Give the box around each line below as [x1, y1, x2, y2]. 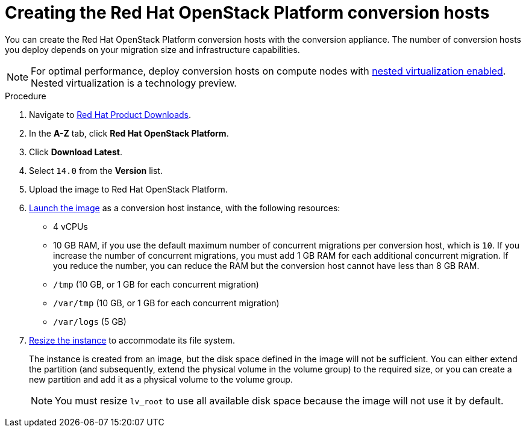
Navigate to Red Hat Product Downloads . [29, 109, 191, 120]
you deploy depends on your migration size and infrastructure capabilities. [5, 44, 300, 55]
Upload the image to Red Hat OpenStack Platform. [29, 184, 228, 194]
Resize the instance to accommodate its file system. [29, 335, 235, 345]
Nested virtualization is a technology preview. [31, 76, 237, 89]
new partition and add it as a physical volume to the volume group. [29, 374, 293, 384]
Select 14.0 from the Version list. [29, 165, 163, 176]
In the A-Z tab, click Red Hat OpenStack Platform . [29, 128, 229, 138]
